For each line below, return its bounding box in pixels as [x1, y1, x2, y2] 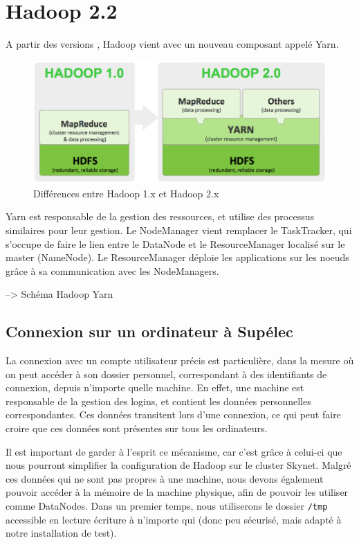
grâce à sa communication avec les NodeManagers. [6, 263, 219, 278]
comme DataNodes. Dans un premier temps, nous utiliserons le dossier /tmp [6, 499, 328, 513]
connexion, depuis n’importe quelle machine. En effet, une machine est [6, 380, 304, 395]
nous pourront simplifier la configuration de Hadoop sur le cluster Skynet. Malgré [6, 458, 351, 472]
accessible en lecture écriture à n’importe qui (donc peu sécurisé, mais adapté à [6, 512, 342, 526]
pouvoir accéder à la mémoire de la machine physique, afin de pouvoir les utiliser [6, 485, 349, 499]
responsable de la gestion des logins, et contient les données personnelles [6, 393, 311, 408]
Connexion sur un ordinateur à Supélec [6, 321, 293, 342]
